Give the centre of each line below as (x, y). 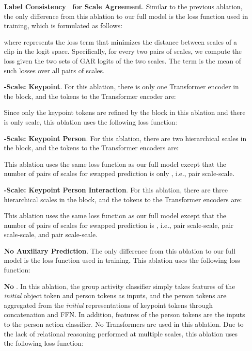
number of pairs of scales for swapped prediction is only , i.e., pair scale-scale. (119, 173)
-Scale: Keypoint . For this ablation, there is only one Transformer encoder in (121, 87)
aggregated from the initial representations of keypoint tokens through (108, 305)
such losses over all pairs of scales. (54, 70)
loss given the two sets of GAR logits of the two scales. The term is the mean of (123, 60)
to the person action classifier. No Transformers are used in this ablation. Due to (124, 324)
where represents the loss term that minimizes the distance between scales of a (120, 41)
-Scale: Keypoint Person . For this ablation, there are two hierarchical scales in (125, 138)
